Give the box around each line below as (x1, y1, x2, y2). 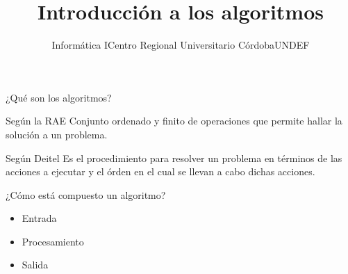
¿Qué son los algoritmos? (6, 90, 112, 104)
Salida (22, 257, 49, 272)
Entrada (22, 211, 57, 225)
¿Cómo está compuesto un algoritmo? (6, 187, 166, 202)
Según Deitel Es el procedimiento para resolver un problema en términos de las (6, 150, 342, 165)
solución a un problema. (6, 127, 108, 141)
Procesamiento (22, 234, 84, 248)
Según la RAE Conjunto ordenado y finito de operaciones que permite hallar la (6, 113, 342, 128)
